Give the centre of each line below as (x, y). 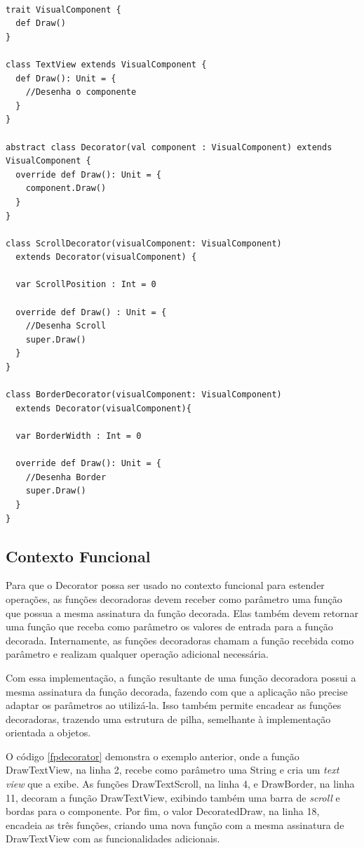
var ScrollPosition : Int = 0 (86, 285)
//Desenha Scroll (66, 326)
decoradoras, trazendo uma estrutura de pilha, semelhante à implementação (168, 718)
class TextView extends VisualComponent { (106, 64)
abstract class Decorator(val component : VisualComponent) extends (169, 147)
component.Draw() (66, 188)
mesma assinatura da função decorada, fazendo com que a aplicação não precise (177, 691)
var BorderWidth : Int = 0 (79, 436)
